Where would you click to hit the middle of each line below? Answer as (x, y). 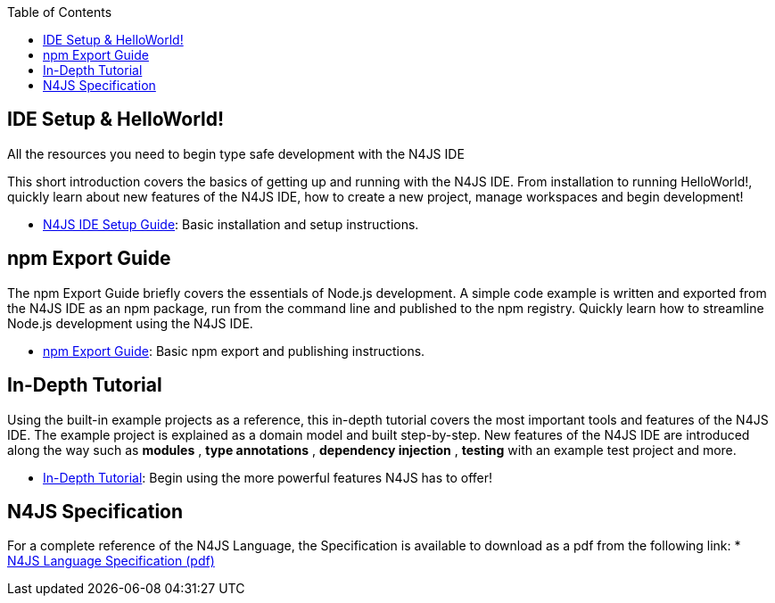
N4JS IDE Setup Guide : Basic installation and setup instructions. (231, 224)
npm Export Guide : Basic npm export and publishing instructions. (234, 351)
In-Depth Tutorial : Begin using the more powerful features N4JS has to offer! (268, 477)
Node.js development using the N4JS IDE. (130, 323)
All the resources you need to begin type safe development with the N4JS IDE (236, 153)
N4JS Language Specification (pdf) (111, 561)
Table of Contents (60, 12)
